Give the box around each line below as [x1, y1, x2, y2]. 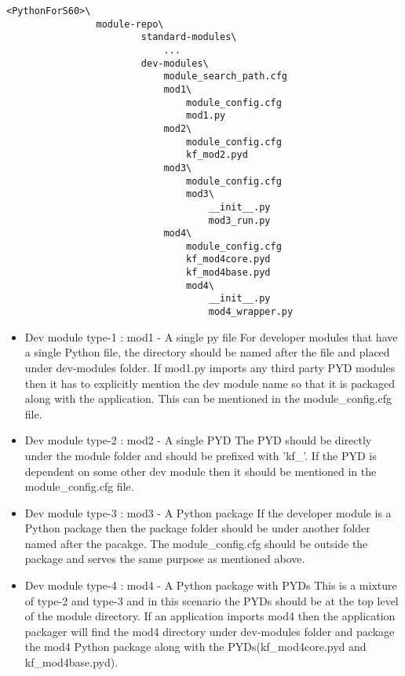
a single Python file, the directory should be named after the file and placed [24, 344, 390, 360]
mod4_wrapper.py [208, 306, 294, 318]
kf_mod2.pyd [186, 149, 248, 161]
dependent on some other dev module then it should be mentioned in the [24, 462, 377, 479]
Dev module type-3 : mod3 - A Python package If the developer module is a [24, 504, 392, 521]
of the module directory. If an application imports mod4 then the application [24, 608, 396, 624]
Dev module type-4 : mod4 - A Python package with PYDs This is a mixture [24, 577, 397, 594]
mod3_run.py [208, 214, 271, 226]
